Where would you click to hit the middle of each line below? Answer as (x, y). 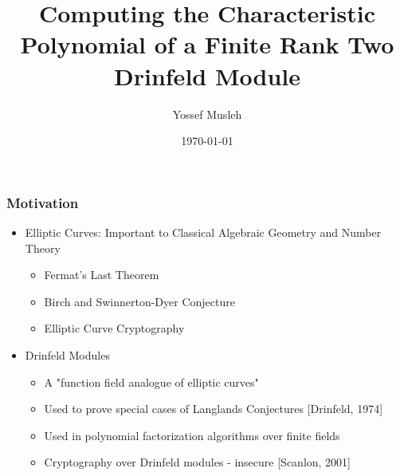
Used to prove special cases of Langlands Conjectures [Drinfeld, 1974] (214, 409)
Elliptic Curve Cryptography (114, 328)
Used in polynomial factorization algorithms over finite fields (192, 435)
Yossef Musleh (207, 114)
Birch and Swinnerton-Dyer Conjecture (139, 301)
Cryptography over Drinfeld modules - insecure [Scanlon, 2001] (198, 462)
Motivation (43, 202)
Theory (43, 248)
